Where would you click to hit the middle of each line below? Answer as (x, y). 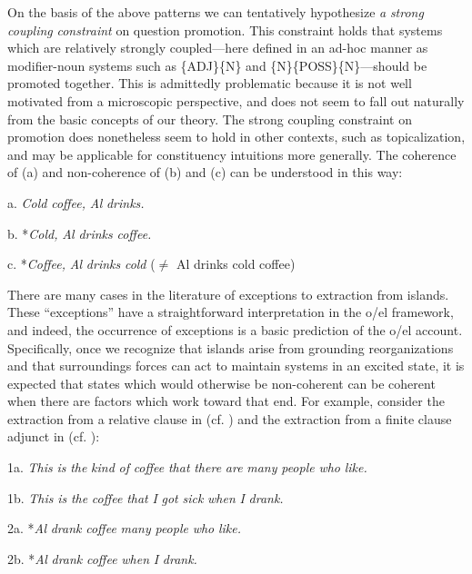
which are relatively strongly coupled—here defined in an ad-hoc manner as (218, 48)
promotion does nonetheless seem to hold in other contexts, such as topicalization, (236, 137)
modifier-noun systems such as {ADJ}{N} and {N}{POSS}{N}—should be (217, 65)
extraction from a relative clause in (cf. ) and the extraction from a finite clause (230, 418)
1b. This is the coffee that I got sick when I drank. (146, 497)
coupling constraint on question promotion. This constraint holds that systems (225, 30)
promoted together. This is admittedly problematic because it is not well (210, 83)
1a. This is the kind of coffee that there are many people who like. (187, 467)
